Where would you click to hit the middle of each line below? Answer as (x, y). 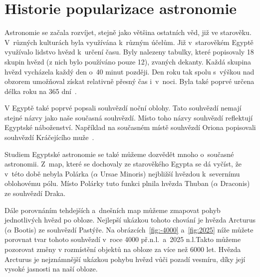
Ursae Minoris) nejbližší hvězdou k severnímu (170, 173)
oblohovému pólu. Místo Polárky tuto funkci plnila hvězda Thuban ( (109, 183)
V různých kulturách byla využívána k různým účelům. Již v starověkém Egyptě (129, 42)
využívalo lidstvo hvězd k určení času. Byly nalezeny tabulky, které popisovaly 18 (129, 52)
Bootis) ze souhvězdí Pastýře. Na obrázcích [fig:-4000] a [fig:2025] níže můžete (134, 229)
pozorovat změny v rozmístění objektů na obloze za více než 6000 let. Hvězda (123, 249)
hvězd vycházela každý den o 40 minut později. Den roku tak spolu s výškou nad (130, 71)
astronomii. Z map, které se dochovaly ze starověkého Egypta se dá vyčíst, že (123, 164)
